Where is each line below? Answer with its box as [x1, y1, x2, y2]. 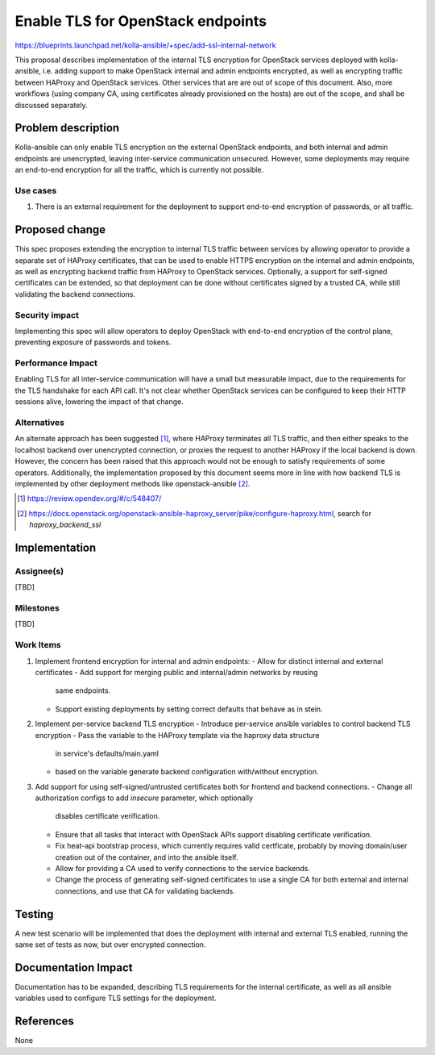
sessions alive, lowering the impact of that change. [14, 397, 184, 407]
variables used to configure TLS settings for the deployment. [14, 993, 217, 1003]
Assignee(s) [14, 565, 64, 577]
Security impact [14, 309, 80, 320]
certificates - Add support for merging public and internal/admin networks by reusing [35, 667, 318, 677]
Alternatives [14, 417, 64, 428]
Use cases [14, 185, 57, 196]
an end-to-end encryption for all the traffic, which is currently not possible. [14, 165, 264, 175]
